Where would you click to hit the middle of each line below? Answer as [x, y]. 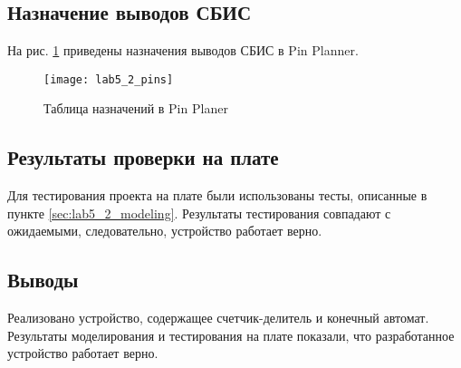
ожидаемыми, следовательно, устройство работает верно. [165, 231]
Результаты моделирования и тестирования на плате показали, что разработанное [231, 335]
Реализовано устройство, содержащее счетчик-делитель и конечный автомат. [218, 318]
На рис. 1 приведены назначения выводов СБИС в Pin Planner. [183, 50]
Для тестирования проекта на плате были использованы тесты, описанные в [217, 195]
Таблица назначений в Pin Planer [136, 108]
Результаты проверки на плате [143, 157]
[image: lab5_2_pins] [109, 79]
